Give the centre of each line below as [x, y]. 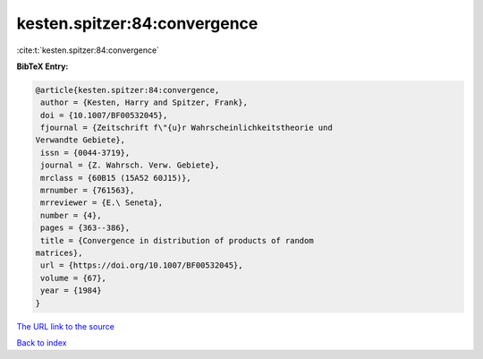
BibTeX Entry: [42, 66]
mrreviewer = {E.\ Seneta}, [102, 203]
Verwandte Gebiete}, [80, 140]
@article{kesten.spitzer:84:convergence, [127, 90]
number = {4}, [71, 215]
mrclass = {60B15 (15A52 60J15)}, [116, 178]
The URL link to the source [66, 326]
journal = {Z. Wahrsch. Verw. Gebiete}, [130, 165]
